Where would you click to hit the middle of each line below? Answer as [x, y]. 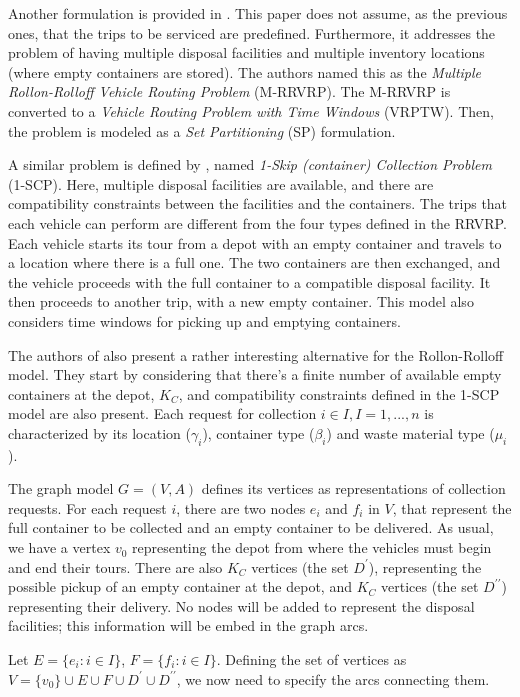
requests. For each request [87, 507]
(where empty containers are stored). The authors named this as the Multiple [245, 71]
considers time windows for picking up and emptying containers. [204, 320]
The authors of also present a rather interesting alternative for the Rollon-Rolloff [256, 354]
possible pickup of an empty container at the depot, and [180, 586]
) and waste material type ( [410, 432]
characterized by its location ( [99, 432]
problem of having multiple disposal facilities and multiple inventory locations [246, 52]
